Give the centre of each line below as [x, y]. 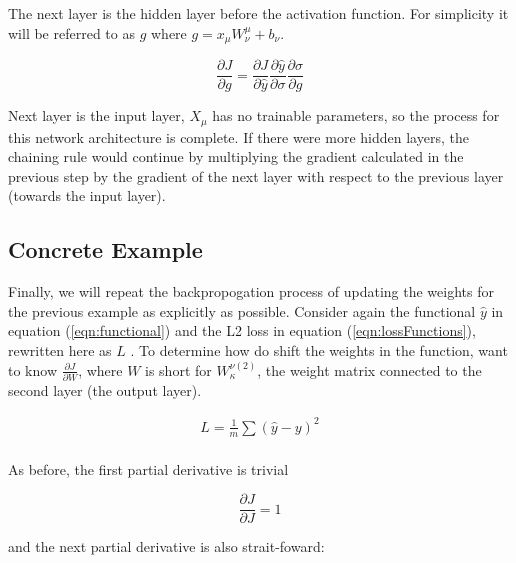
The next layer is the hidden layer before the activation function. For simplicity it [258, 13]
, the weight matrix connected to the [369, 369]
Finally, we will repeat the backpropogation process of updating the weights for [251, 291]
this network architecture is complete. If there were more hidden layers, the [238, 136]
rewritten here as [60, 349]
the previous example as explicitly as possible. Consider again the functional [242, 310]
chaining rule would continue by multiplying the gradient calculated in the [236, 156]
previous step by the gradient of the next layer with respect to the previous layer [256, 175]
